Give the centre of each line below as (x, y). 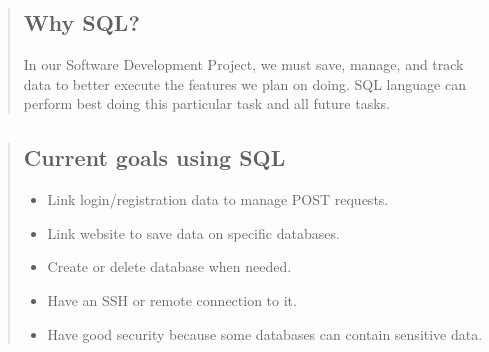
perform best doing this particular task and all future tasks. (206, 103)
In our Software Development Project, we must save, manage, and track (243, 64)
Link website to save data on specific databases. (193, 232)
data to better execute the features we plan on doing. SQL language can (244, 83)
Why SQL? (81, 22)
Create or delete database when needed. (169, 266)
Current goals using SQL (154, 157)
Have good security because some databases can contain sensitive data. (265, 333)
